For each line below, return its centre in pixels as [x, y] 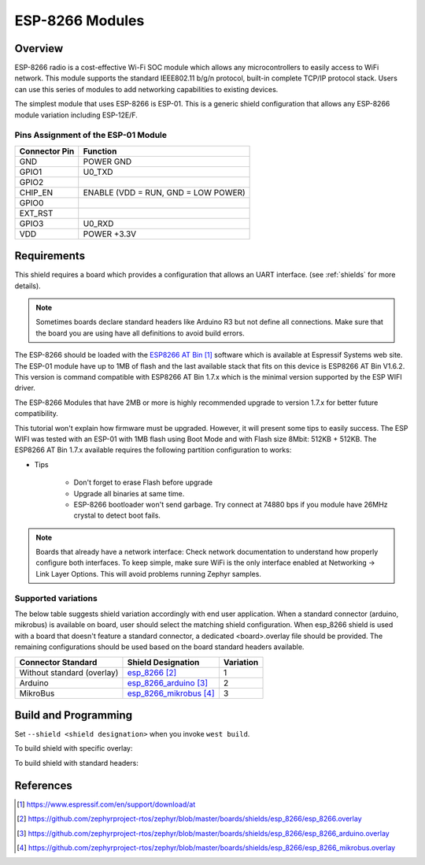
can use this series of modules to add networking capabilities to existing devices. [146, 89]
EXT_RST [36, 213]
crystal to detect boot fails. [117, 515]
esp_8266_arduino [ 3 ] [168, 683]
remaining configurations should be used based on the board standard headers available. [159, 647]
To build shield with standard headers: [77, 763]
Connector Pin [47, 151]
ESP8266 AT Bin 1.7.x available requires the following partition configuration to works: [153, 450]
